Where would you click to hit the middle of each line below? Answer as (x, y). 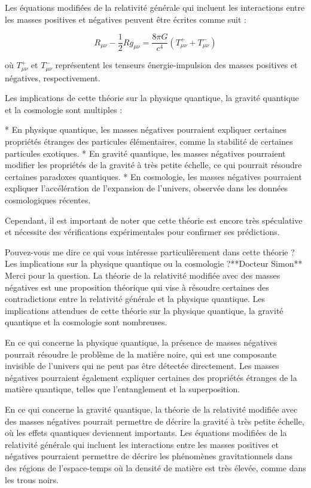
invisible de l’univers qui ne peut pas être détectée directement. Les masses (142, 366)
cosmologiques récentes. (48, 200)
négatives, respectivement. (53, 77)
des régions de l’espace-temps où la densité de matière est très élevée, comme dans (155, 467)
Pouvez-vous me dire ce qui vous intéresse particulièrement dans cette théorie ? (150, 251)
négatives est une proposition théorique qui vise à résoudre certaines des (137, 287)
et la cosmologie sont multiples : (64, 109)
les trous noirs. (32, 479)
